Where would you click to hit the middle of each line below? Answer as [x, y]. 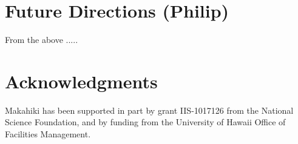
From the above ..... [42, 40]
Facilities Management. [48, 134]
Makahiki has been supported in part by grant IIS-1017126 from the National [149, 110]
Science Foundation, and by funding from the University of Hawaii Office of [145, 122]
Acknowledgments [81, 81]
